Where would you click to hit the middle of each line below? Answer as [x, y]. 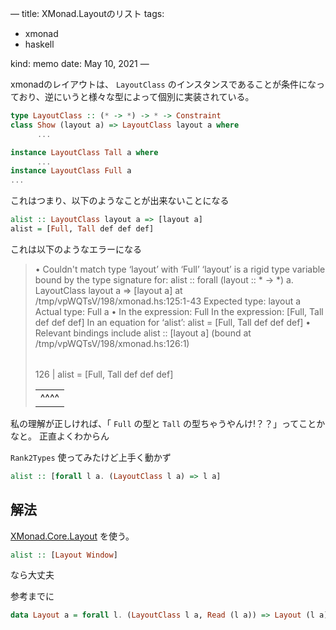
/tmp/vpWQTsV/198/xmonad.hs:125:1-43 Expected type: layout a [168, 301]
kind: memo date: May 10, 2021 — [80, 63]
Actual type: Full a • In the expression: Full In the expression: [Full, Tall [179, 311]
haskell [39, 44]
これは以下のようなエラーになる [76, 249]
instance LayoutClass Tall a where [84, 152]
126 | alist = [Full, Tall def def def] [104, 374]
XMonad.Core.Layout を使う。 [72, 536]
